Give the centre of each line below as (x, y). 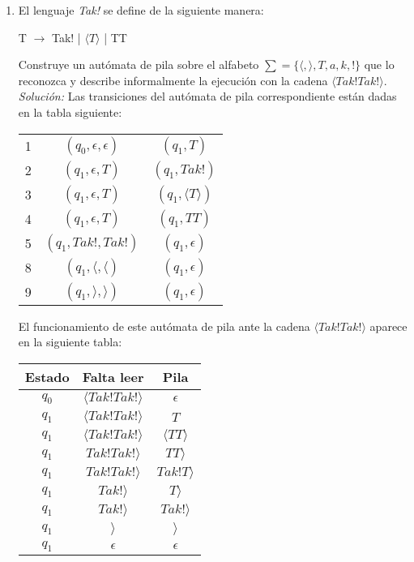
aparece (388, 326)
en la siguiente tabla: (70, 342)
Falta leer (113, 376)
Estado (47, 376)
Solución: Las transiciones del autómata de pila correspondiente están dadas (207, 96)
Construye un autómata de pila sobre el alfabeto (139, 64)
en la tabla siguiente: (70, 112)
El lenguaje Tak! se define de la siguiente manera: (141, 10)
